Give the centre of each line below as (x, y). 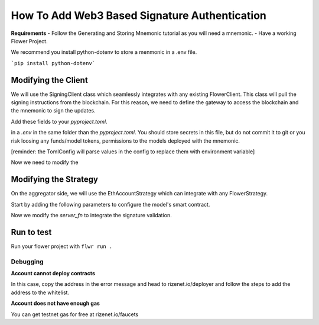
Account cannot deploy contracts (53, 273)
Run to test (31, 232)
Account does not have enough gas (56, 303)
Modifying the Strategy (55, 180)
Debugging (27, 262)
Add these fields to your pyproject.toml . (59, 121)
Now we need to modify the (45, 162)
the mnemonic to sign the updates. (53, 111)
